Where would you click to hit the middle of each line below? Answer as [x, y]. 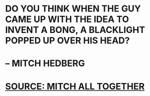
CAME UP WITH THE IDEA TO [67, 19]
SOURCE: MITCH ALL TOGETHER [75, 86]
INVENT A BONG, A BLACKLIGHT [75, 30]
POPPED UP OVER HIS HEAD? [67, 41]
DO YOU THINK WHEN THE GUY [73, 9]
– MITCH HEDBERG [45, 63]
